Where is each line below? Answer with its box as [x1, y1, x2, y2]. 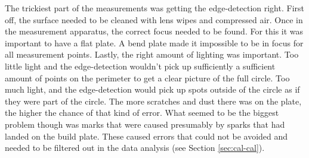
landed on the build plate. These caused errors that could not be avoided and [5, 129, 288, 142]
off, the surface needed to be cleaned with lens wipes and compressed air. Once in [5, 13, 303, 26]
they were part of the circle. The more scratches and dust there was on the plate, [5, 94, 302, 107]
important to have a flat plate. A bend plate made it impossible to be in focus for [5, 36, 304, 49]
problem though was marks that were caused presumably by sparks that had [5, 118, 285, 130]
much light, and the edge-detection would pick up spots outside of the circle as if [5, 83, 300, 96]
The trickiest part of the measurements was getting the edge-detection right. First [5, 2, 304, 14]
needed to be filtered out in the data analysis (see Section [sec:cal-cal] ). [5, 141, 265, 154]
